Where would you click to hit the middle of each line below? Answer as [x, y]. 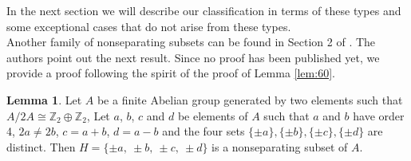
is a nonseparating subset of [280, 146]
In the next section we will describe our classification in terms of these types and [204, 10]
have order [379, 115]
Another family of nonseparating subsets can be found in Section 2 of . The [191, 42]
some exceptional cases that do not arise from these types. [149, 26]
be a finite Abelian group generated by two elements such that [250, 99]
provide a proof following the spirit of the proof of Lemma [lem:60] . [171, 73]
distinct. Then [41, 146]
